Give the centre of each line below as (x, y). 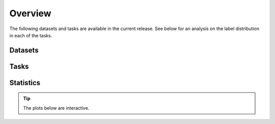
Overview (30, 13)
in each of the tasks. (31, 35)
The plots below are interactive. (56, 108)
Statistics (25, 82)
